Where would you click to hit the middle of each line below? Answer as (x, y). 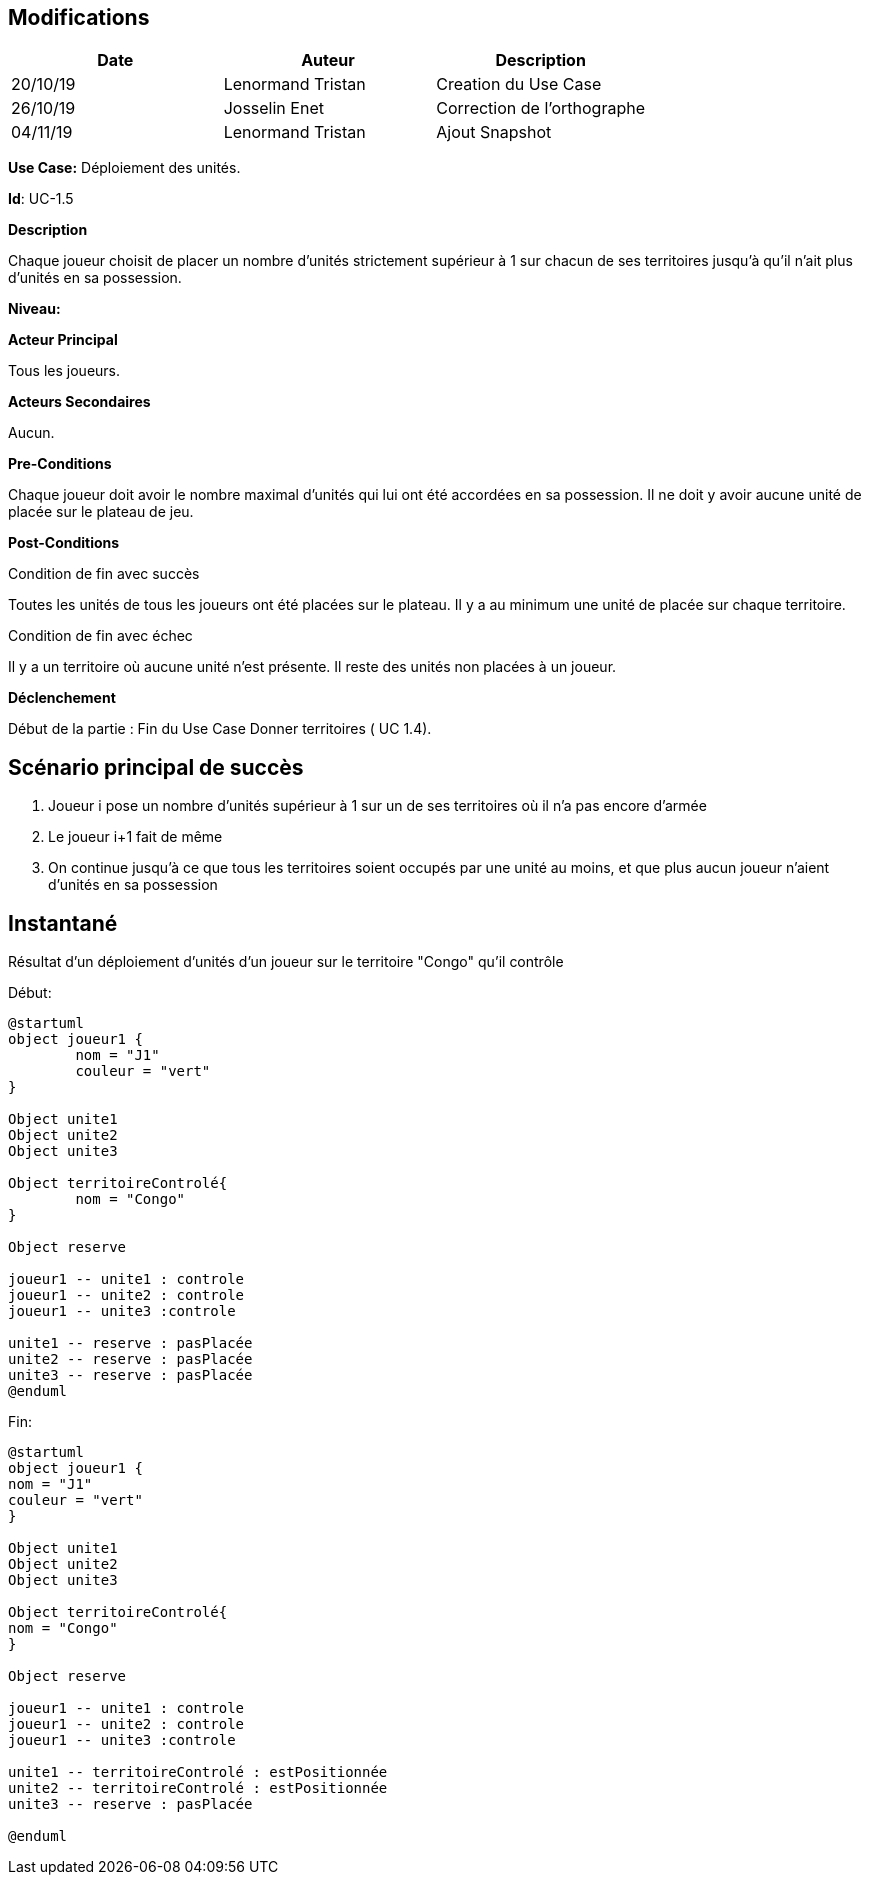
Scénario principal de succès (156, 767)
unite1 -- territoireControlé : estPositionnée (198, 1772)
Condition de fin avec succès (104, 574)
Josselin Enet (273, 108)
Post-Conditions (64, 543)
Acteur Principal (63, 340)
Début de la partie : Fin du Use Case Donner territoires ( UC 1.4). (220, 729)
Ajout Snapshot (494, 132)
